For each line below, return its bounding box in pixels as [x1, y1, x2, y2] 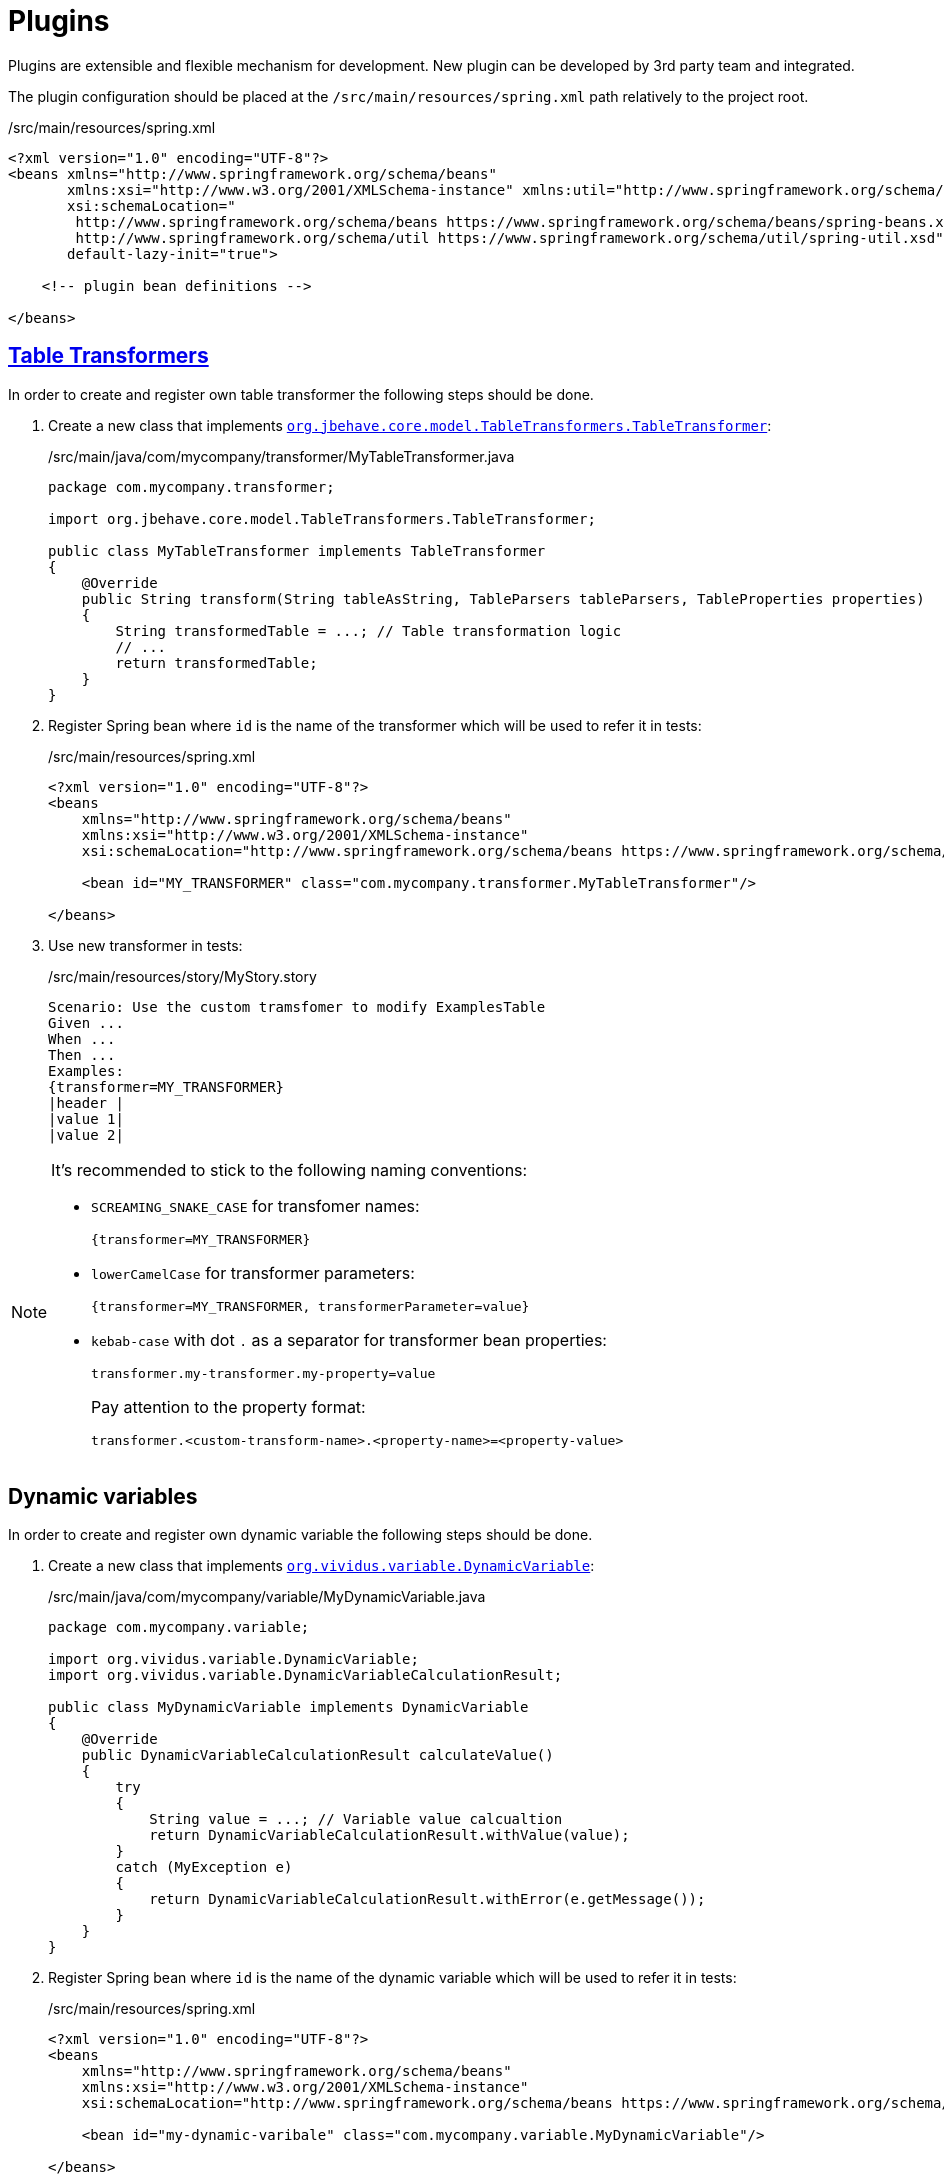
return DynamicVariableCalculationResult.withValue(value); [149, 1827, 630, 1844]
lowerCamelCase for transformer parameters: [91, 1262, 415, 1283]
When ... [48, 1030, 116, 1047]
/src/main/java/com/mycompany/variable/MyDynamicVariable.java [48, 1588, 486, 1606]
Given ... [48, 1014, 124, 1031]
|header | [48, 1094, 124, 1111]
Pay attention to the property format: [91, 1396, 366, 1417]
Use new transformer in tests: [48, 936, 243, 954]
